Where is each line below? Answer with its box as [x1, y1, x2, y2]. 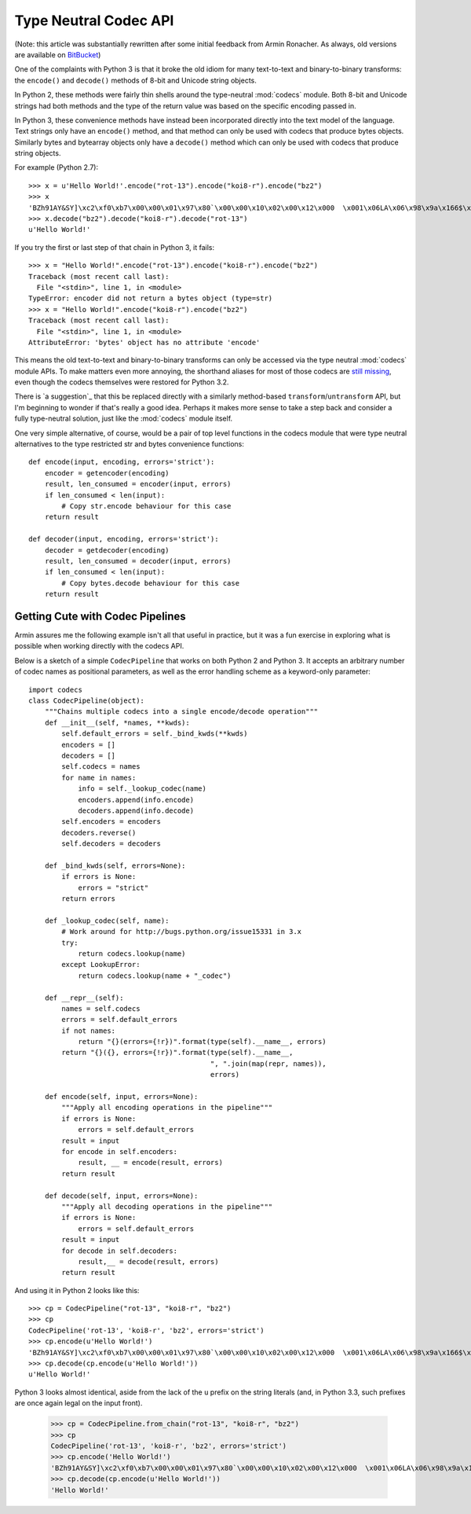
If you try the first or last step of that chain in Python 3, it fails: [14, 242, 215, 252]
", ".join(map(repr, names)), [210, 1059, 327, 1068]
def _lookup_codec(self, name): [44, 916, 170, 925]
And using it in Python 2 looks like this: [14, 1285, 140, 1295]
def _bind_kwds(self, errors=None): [44, 861, 186, 870]
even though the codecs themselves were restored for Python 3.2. [14, 377, 229, 387]
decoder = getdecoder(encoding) [44, 546, 170, 554]
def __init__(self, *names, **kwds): [44, 718, 190, 727]
